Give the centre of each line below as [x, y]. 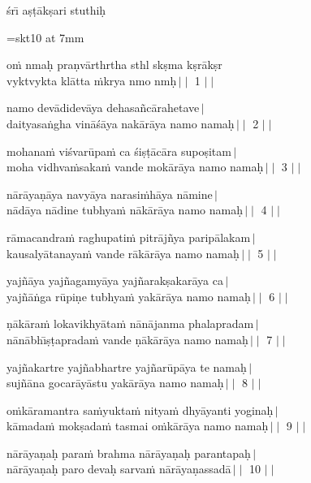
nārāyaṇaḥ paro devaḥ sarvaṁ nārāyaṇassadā [119, 469]
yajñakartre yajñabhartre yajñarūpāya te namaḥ [127, 367]
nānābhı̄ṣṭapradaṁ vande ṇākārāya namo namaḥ [127, 339]
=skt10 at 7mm [45, 37]
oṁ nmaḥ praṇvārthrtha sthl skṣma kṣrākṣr [114, 65]
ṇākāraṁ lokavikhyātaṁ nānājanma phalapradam [130, 323]
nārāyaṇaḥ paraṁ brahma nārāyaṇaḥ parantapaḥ [129, 453]
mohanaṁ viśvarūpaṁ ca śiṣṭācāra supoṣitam [119, 151]
